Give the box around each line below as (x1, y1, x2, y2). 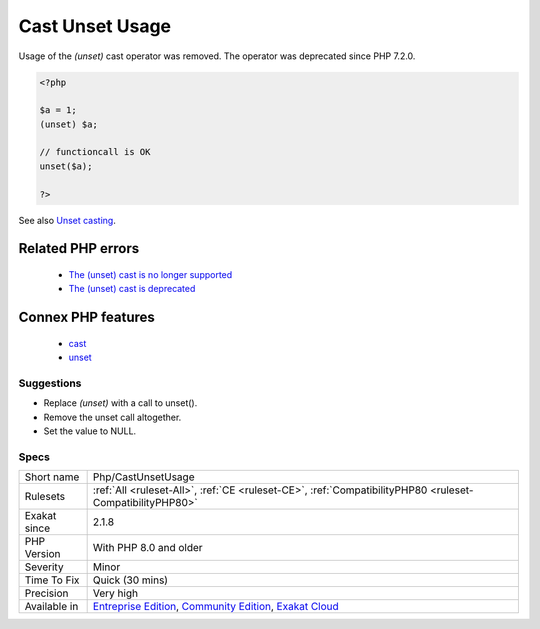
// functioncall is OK (39, 146, 151, 158)
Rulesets (24, 490, 65, 504)
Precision (24, 586, 69, 600)
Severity (24, 560, 64, 574)
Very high (92, 586, 139, 600)
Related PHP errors (18, 240, 140, 257)
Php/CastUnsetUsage (92, 470, 195, 484)
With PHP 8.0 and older (92, 541, 204, 555)
